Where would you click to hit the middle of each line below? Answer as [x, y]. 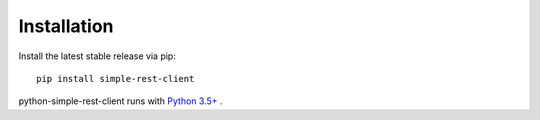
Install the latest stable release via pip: [97, 56]
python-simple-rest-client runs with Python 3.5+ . [121, 101]
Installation [66, 26]
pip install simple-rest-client [115, 78]
